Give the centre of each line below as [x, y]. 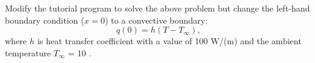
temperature [28, 52]
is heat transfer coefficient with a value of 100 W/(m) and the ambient [169, 41]
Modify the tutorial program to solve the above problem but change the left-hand [157, 8]
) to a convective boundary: [156, 20]
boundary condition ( [45, 20]
